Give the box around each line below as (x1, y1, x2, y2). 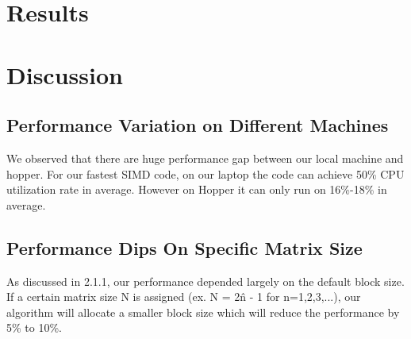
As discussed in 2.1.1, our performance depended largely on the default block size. (6, 272, 405, 289)
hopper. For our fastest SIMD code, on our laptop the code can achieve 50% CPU (6, 165, 405, 182)
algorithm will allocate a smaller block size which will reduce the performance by (6, 303, 400, 320)
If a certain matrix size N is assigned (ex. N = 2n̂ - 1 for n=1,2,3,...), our (6, 288, 361, 305)
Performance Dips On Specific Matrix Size (6, 235, 363, 260)
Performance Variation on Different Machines (6, 113, 389, 137)
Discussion (6, 58, 123, 91)
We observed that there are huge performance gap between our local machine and (6, 149, 404, 166)
